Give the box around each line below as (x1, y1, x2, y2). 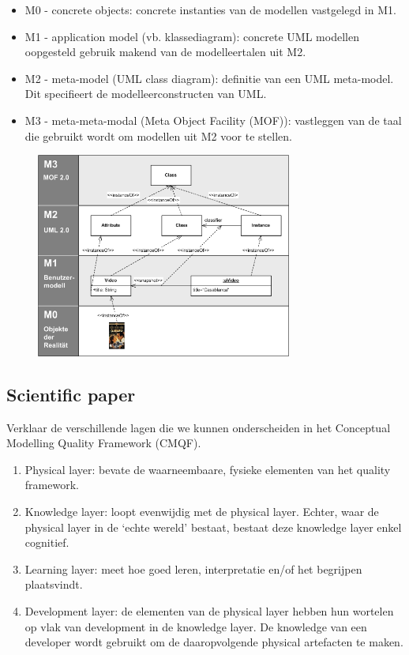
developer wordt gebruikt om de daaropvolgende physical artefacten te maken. (24, 634, 403, 650)
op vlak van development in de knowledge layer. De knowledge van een (24, 618, 367, 634)
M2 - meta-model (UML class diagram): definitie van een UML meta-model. (24, 70, 394, 86)
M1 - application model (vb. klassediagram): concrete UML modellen (24, 28, 359, 44)
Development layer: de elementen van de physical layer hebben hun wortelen (24, 602, 394, 619)
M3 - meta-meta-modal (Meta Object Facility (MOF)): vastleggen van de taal (24, 111, 402, 128)
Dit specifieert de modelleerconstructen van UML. (24, 85, 267, 102)
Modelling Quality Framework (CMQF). (6, 435, 201, 451)
